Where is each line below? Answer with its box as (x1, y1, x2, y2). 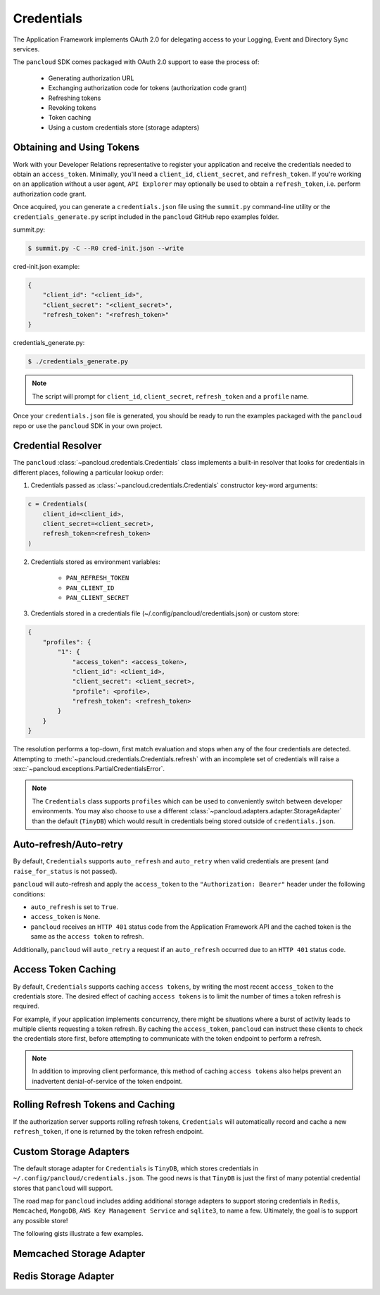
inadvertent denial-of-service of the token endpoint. (32, 1077, 183, 1085)
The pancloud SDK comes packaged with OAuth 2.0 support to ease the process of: (13, 58, 260, 66)
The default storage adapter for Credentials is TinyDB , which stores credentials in (13, 1164, 258, 1172)
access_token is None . (30, 913, 101, 921)
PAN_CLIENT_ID (65, 584, 115, 592)
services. (13, 44, 40, 53)
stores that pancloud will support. (13, 1184, 113, 1192)
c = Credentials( (27, 500, 88, 508)
